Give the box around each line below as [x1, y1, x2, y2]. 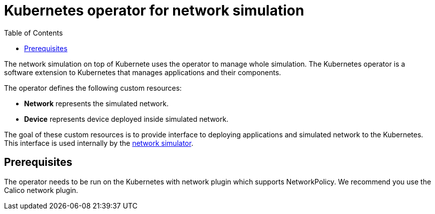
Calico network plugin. [4, 185, 78, 194]
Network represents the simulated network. [24, 99, 169, 108]
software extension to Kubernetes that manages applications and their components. [4, 68, 281, 77]
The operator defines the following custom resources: [4, 83, 182, 92]
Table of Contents [4, 28, 63, 37]
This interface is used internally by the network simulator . [4, 138, 194, 147]
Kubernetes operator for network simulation [4, 2, 305, 19]
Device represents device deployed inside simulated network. [24, 114, 229, 123]
